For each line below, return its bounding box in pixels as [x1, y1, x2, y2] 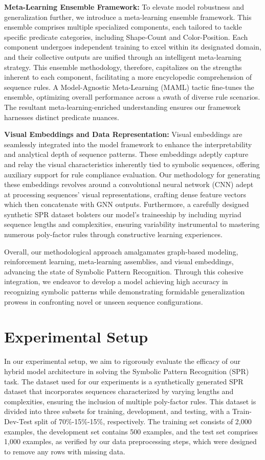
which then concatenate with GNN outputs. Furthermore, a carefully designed [4, 199, 249, 210]
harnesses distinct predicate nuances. [4, 111, 119, 122]
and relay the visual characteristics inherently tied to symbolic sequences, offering [4, 158, 260, 169]
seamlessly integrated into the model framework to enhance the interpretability [4, 139, 252, 149]
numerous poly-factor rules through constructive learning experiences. [4, 229, 223, 240]
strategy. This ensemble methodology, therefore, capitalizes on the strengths [4, 61, 242, 72]
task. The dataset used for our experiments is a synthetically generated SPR [4, 376, 244, 386]
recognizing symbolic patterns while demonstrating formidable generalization [4, 286, 245, 297]
